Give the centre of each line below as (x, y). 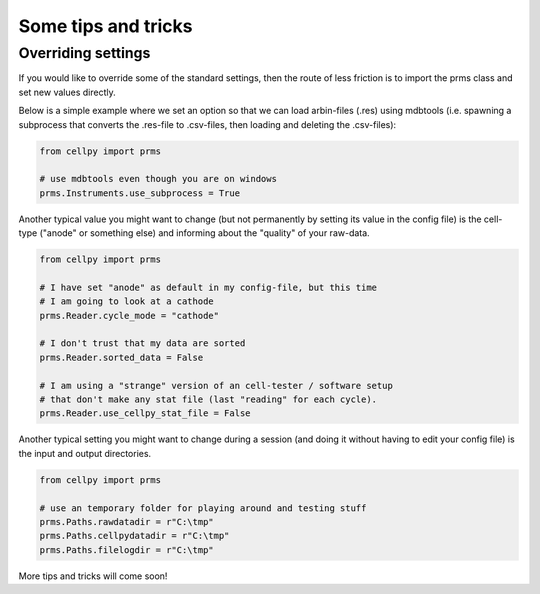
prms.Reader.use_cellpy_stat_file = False (145, 413)
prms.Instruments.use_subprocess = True (139, 193)
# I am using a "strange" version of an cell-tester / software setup (216, 385)
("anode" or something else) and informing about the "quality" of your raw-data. (204, 233)
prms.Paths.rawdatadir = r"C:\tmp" (126, 521)
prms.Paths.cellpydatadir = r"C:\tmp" (134, 536)
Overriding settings (84, 53)
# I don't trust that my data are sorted (142, 343)
